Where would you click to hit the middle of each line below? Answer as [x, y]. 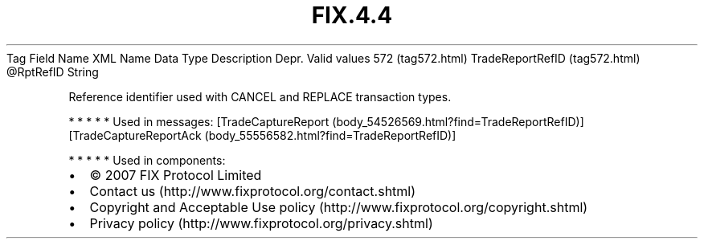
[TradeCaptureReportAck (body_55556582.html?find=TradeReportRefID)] [262, 135]
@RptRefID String [53, 71]
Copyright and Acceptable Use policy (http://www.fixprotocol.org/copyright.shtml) [339, 207]
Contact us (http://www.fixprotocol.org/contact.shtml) [253, 191]
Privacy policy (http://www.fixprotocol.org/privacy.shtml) [261, 223]
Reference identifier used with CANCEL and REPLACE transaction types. [260, 96]
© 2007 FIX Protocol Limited [176, 175]
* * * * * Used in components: [147, 160]
